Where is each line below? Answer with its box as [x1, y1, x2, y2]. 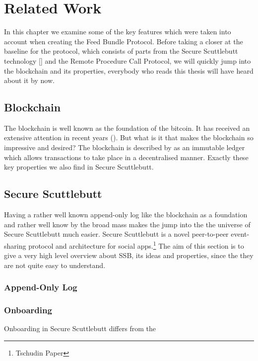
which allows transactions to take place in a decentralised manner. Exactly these [4, 152, 249, 162]
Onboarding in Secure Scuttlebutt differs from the [4, 323, 156, 334]
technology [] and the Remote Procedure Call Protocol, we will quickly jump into [4, 55, 251, 66]
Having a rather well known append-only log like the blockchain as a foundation [4, 209, 248, 220]
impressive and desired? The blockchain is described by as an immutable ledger [4, 142, 245, 153]
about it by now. [4, 75, 55, 86]
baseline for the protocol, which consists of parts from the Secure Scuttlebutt [4, 46, 238, 56]
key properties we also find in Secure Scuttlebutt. [4, 162, 154, 172]
